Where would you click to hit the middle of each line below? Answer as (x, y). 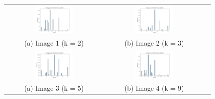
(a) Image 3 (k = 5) (54, 87)
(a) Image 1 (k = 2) (54, 42)
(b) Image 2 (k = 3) (154, 42)
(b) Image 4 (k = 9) (154, 87)
